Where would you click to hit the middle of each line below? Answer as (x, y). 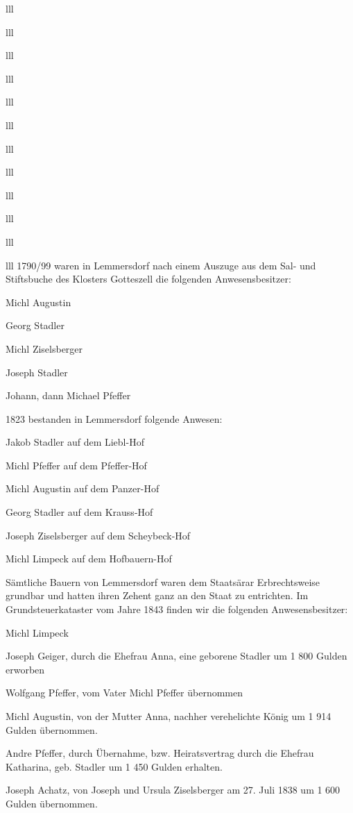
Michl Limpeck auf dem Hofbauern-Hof (89, 559)
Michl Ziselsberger (44, 348)
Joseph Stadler (37, 372)
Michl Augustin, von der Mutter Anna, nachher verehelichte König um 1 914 (169, 716)
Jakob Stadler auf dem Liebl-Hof (75, 442)
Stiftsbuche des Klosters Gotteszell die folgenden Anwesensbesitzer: (148, 279)
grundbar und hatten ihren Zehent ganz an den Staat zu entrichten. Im (157, 595)
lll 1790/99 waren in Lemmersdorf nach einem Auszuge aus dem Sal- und (161, 265)
